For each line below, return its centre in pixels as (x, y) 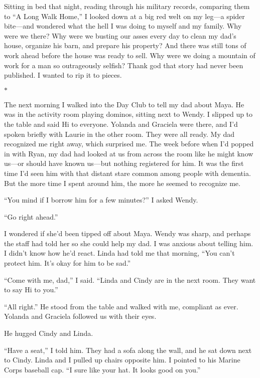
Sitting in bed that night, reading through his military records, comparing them (127, 6)
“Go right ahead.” (31, 216)
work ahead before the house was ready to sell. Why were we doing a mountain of (130, 55)
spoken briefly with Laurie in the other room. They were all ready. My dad (119, 134)
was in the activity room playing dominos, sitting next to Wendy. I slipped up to (128, 114)
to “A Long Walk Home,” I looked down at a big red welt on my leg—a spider (124, 16)
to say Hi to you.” (31, 290)
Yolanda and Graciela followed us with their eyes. (80, 316)
